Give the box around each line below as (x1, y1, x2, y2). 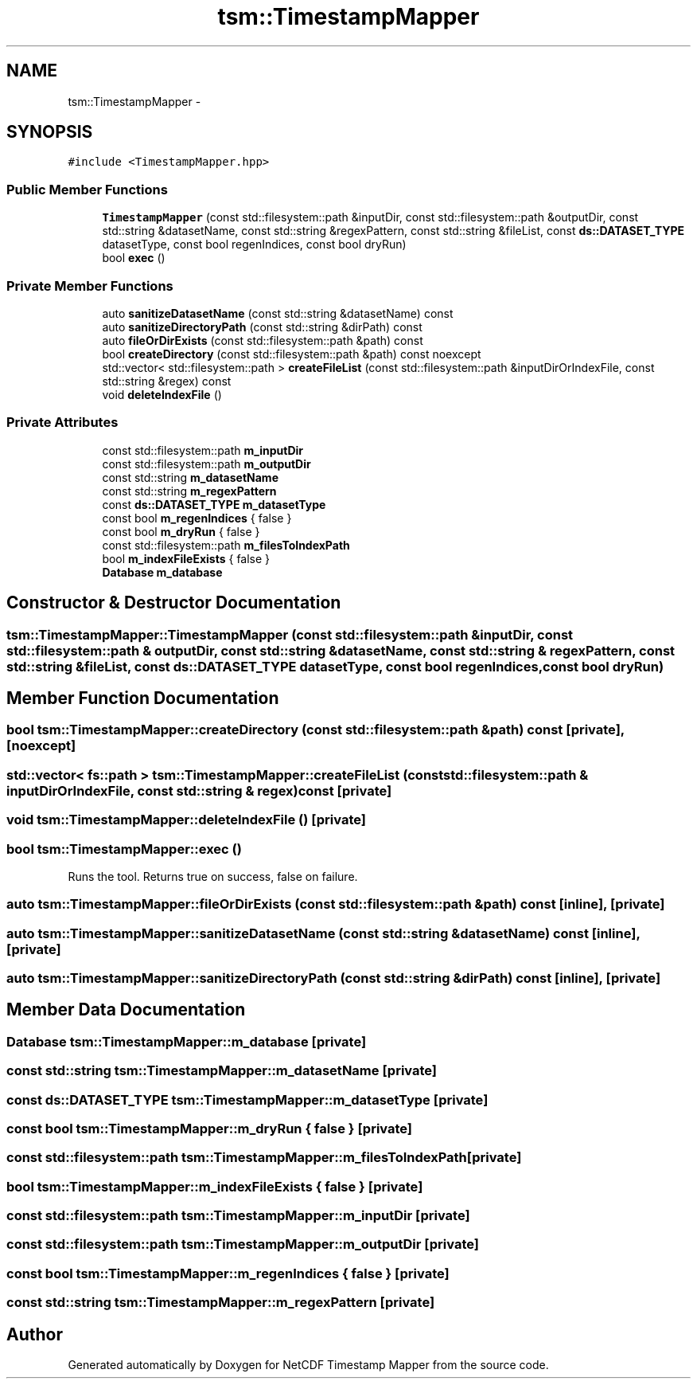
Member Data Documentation (6, 1000, 246, 1020)
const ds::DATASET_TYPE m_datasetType (102, 497, 326, 511)
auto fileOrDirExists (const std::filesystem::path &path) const (102, 333, 423, 347)
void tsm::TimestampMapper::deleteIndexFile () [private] (6, 812, 366, 828)
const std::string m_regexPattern (102, 483, 277, 498)
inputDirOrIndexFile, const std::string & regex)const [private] (6, 782, 392, 799)
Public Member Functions (6, 181, 168, 198)
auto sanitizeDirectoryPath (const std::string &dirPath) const (102, 319, 422, 334)
